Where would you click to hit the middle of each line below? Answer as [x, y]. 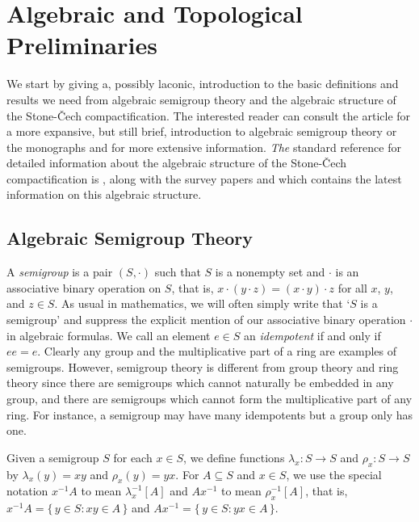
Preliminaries [82, 45]
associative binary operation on [84, 287]
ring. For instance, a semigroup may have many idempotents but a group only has [210, 414]
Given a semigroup [53, 457]
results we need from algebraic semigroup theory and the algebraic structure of [201, 99]
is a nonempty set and [270, 272]
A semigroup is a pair [60, 272]
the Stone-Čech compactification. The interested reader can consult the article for [209, 115]
